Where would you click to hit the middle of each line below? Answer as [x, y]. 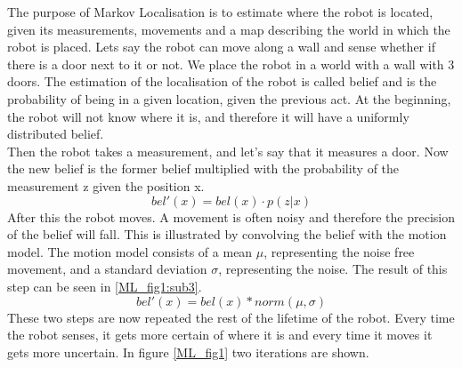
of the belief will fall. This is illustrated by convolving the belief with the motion [227, 234]
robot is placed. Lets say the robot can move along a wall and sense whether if [221, 47]
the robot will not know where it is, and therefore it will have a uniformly [208, 116]
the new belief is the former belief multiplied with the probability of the [203, 168]
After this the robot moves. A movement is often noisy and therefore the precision [231, 216]
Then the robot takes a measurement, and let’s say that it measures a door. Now [228, 151]
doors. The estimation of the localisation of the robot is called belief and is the [222, 81]
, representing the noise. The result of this [333, 269]
